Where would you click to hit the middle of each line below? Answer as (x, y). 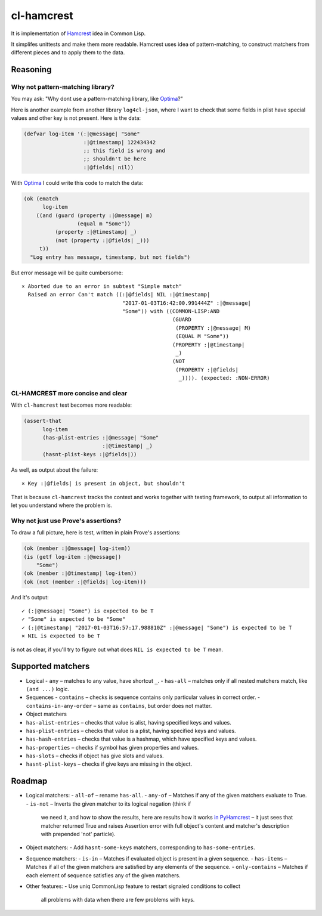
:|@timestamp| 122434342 (120, 142)
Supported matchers (50, 666)
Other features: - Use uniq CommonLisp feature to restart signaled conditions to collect (133, 886)
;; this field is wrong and (124, 151)
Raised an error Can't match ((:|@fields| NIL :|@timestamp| (119, 295)
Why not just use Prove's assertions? (66, 521)
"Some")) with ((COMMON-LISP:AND (171, 311)
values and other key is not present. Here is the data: (76, 118)
